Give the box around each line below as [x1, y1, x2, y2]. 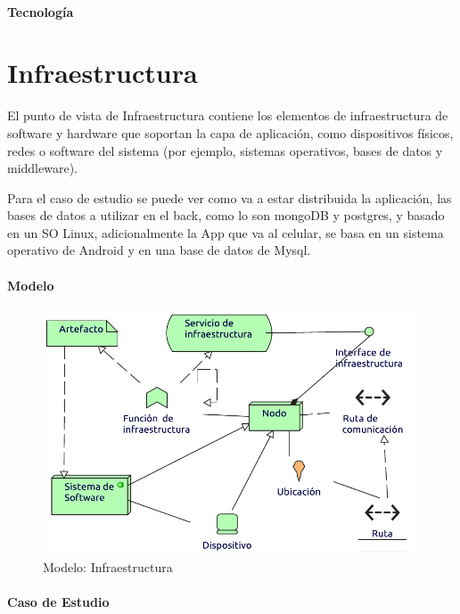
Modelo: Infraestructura [43, 558, 173, 577]
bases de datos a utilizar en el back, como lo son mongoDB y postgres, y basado [7, 206, 445, 225]
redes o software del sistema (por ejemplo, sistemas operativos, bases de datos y [7, 141, 443, 160]
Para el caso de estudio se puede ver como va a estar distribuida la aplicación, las [7, 188, 452, 207]
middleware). [7, 159, 78, 177]
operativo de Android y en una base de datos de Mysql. [7, 241, 311, 259]
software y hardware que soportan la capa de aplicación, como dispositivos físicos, [7, 123, 454, 142]
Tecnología [7, 2, 74, 20]
